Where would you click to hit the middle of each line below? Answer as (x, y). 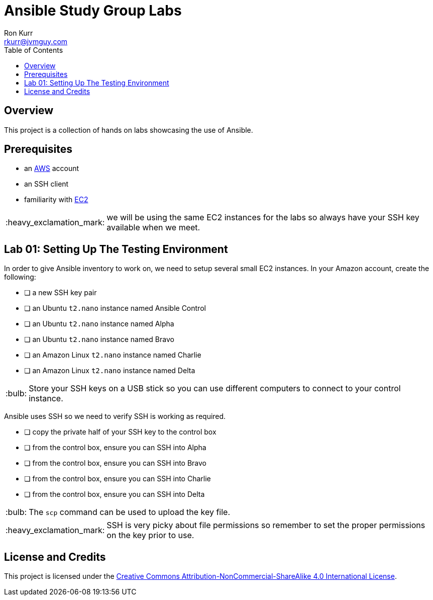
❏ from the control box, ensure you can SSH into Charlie (118, 479)
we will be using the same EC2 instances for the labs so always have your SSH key (263, 218)
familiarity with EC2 (56, 200)
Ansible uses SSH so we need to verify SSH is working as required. (115, 416)
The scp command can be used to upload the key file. (130, 512)
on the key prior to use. (150, 535)
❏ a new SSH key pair (61, 293)
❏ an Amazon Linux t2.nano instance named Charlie (113, 355)
